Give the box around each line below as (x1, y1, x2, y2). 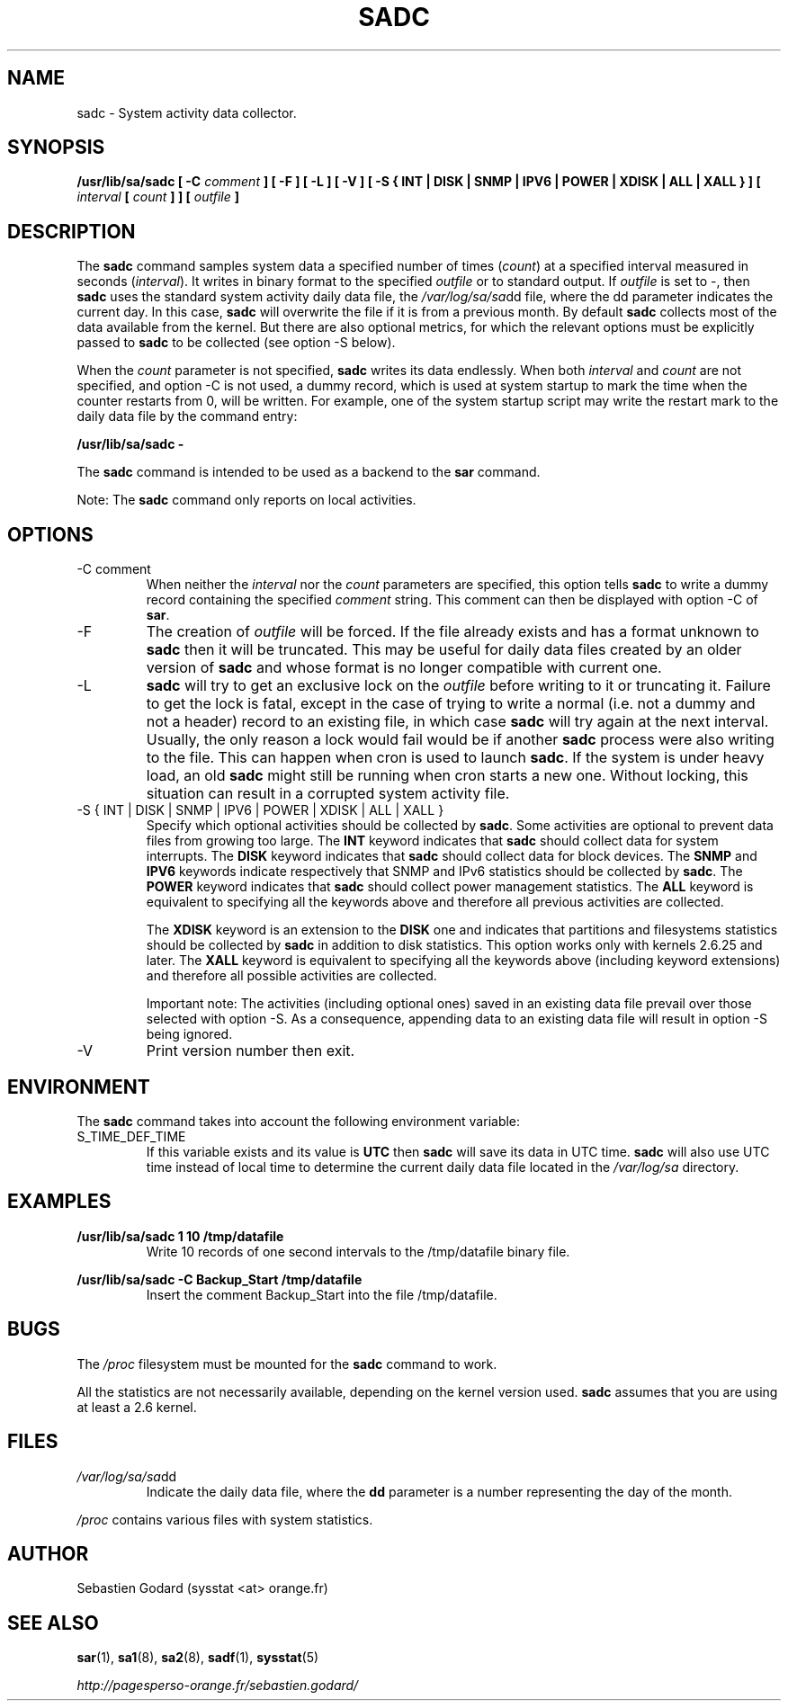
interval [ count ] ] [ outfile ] (76, 189, 239, 205)
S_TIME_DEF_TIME (76, 1128, 186, 1144)
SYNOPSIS (7, 136, 105, 159)
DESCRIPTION (7, 219, 136, 243)
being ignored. (146, 1026, 233, 1042)
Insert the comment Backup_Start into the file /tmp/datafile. (146, 1286, 497, 1302)
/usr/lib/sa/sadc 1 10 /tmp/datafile (76, 1228, 284, 1244)
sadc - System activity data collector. (76, 104, 297, 121)
